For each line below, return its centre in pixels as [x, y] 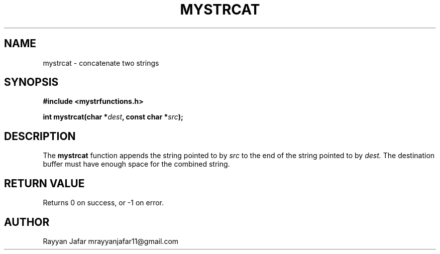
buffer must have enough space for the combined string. [136, 164]
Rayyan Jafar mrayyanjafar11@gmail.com [111, 241]
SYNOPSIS [31, 82]
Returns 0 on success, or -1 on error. [103, 203]
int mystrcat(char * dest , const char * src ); [113, 117]
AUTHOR [27, 222]
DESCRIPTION [40, 136]
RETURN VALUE [44, 183]
